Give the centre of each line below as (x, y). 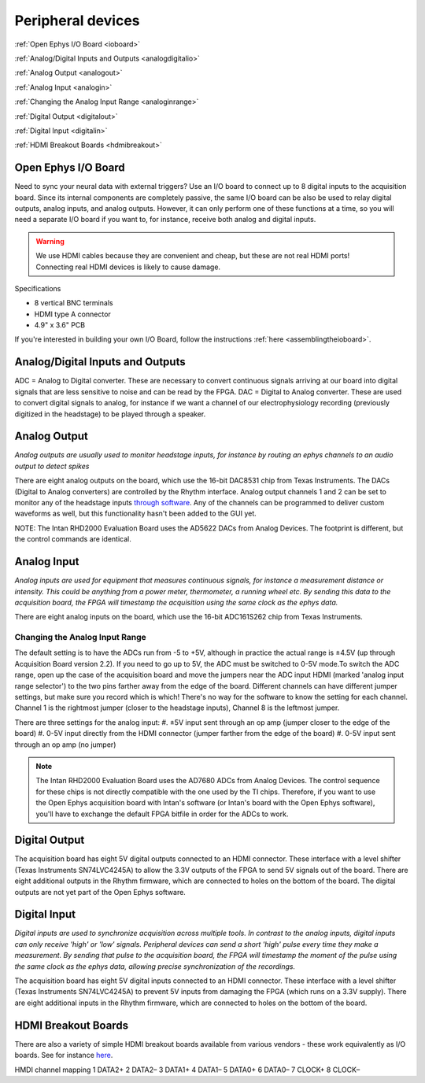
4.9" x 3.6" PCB (60, 325)
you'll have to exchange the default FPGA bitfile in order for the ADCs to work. (162, 814)
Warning (50, 241)
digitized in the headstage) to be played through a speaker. (110, 414)
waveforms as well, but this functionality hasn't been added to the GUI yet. (135, 514)
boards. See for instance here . (64, 1055)
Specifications (38, 288)
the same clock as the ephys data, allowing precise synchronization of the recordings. (155, 966)
